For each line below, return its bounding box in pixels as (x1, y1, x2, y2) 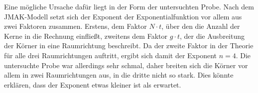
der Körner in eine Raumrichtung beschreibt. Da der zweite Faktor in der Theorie (4, 40, 254, 51)
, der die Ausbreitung (179, 30, 245, 41)
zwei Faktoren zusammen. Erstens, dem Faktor (4, 21, 147, 31)
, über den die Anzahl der (161, 21, 240, 31)
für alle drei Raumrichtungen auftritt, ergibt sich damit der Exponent (4, 50, 217, 60)
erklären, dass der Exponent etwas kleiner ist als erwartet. (4, 79, 181, 90)
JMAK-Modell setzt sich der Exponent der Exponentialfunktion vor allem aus (4, 11, 242, 21)
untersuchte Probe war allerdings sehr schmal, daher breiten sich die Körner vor (4, 60, 248, 70)
